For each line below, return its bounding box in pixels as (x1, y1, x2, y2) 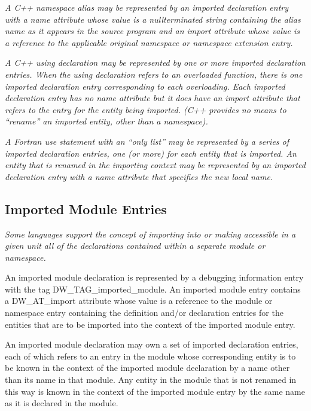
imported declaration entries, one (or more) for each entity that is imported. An (5, 147, 297, 159)
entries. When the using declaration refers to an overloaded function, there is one (5, 68, 303, 80)
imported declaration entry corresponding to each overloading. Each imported (5, 80, 285, 92)
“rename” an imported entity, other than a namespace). (5, 115, 208, 127)
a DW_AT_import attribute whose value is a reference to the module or (5, 294, 273, 307)
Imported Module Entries (5, 199, 167, 218)
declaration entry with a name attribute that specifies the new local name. (5, 170, 273, 182)
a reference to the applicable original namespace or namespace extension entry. (5, 36, 293, 48)
